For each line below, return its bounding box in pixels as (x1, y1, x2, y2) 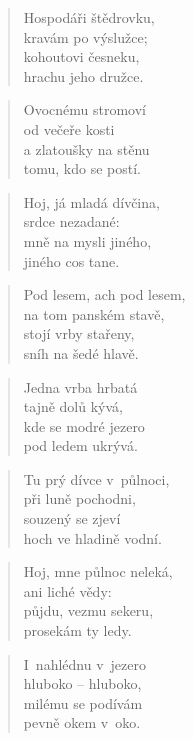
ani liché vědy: (23, 580, 112, 601)
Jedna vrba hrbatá (23, 376, 138, 397)
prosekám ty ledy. (23, 620, 132, 641)
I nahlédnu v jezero (23, 653, 146, 674)
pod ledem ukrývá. (23, 435, 138, 456)
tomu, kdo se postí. (23, 158, 142, 179)
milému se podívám (23, 692, 143, 713)
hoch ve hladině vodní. (23, 527, 162, 548)
